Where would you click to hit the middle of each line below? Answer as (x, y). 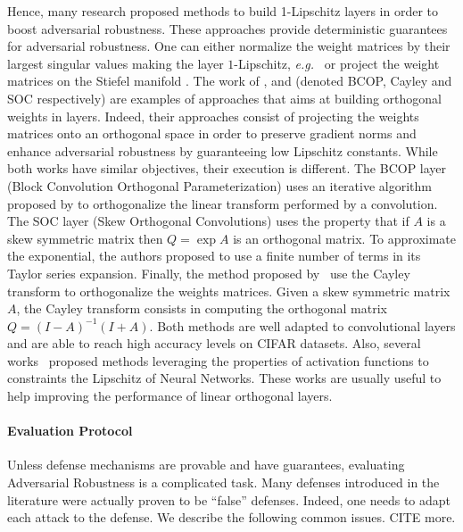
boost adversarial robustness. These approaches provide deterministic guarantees (227, 28)
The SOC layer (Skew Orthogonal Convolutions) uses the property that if (208, 221)
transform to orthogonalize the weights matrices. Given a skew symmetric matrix (229, 291)
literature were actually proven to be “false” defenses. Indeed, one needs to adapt (229, 499)
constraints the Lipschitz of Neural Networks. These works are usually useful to (224, 378)
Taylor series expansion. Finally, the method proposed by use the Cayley (209, 273)
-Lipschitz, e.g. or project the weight (337, 63)
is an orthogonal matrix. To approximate (345, 238)
